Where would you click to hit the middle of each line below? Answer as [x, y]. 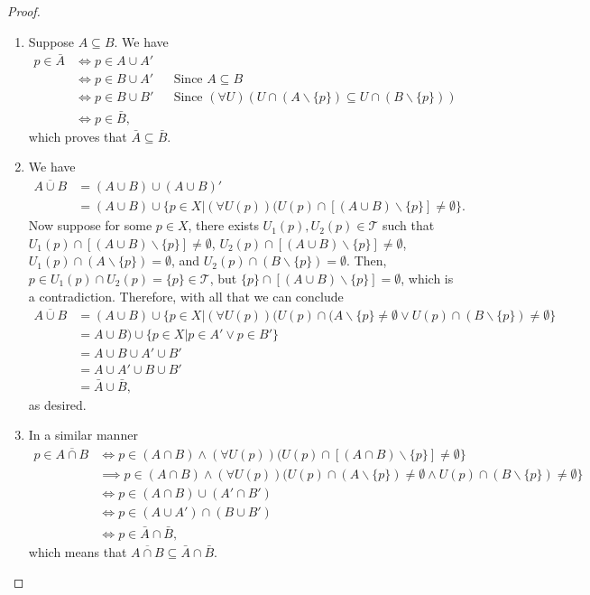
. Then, [367, 260]
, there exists [223, 225]
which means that [78, 551]
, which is [427, 278]
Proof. [24, 11]
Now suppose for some [90, 225]
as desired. [57, 404]
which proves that [78, 136]
